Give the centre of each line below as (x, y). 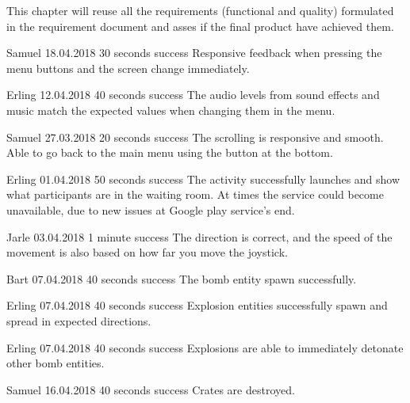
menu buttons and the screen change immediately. (128, 68)
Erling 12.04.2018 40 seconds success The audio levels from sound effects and (193, 95)
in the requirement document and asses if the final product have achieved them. (200, 26)
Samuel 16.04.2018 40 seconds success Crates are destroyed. (151, 389)
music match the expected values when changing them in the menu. (171, 110)
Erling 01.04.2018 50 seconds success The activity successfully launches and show (203, 179)
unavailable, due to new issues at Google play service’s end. (151, 209)
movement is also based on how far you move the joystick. (147, 252)
